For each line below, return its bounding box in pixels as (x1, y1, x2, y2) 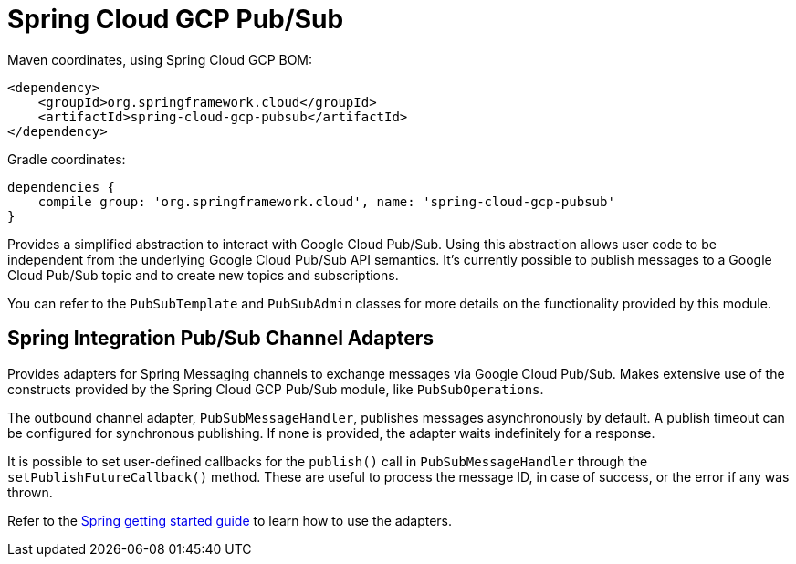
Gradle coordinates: (7, 151, 126, 167)
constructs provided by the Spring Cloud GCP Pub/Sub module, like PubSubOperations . (7, 381, 544, 397)
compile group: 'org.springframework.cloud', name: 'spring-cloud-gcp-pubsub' (37, 193, 615, 209)
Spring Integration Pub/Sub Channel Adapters (7, 327, 435, 350)
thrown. (7, 484, 53, 500)
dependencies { (7, 179, 116, 194)
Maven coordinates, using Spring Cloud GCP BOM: (7, 51, 313, 68)
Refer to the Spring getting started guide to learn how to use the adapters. (7, 512, 453, 528)
